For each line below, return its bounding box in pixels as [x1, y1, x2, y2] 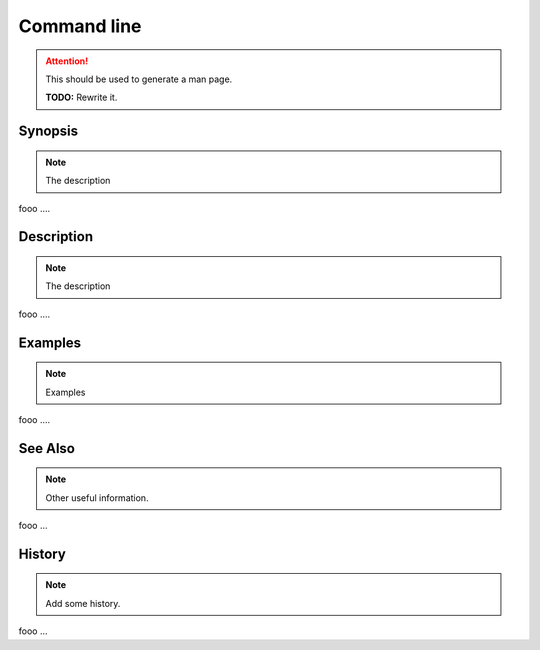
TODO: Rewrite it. [45, 91, 118, 104]
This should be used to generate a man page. [45, 73, 233, 85]
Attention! [45, 55, 89, 67]
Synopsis [18, 123, 79, 140]
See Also [18, 440, 75, 457]
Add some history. [45, 597, 121, 609]
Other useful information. [45, 491, 149, 504]
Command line [18, 15, 142, 37]
